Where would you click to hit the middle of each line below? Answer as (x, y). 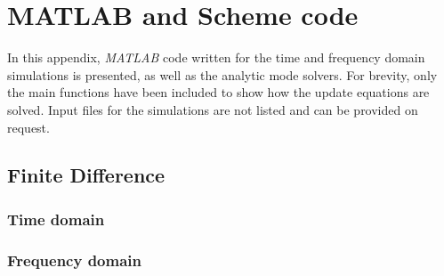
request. (28, 127)
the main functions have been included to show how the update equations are (218, 92)
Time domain (56, 219)
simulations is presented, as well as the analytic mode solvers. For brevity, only (222, 74)
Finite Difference (86, 175)
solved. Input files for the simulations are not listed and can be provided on (213, 109)
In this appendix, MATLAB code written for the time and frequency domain (216, 57)
